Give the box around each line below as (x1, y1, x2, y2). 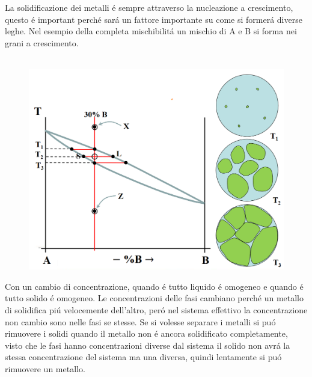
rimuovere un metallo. (5, 363, 85, 375)
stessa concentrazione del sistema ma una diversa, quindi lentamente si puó (5, 351, 282, 363)
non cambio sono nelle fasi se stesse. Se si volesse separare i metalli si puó (5, 315, 276, 328)
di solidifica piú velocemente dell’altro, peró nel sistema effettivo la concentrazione (5, 304, 308, 316)
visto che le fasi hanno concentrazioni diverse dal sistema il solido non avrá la (5, 339, 290, 351)
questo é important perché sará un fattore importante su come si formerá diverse (5, 13, 302, 25)
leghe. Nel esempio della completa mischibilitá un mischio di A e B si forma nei (5, 25, 297, 37)
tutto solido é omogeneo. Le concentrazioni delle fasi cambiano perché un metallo (5, 292, 304, 304)
